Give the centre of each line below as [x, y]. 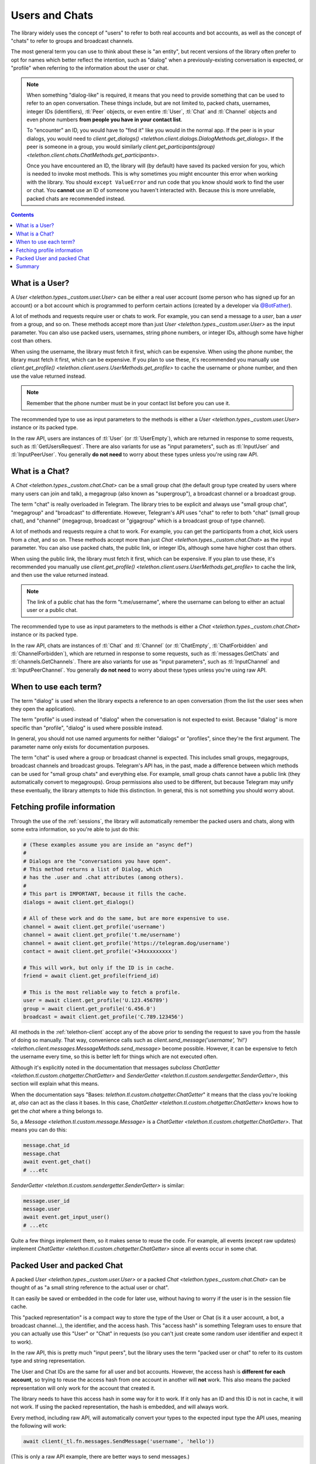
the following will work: [39, 1426]
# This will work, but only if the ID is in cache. [99, 967]
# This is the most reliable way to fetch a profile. [102, 992]
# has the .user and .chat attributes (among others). [103, 878]
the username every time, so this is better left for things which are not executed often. [114, 1056]
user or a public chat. [52, 610]
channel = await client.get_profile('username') [94, 926]
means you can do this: [39, 1130]
